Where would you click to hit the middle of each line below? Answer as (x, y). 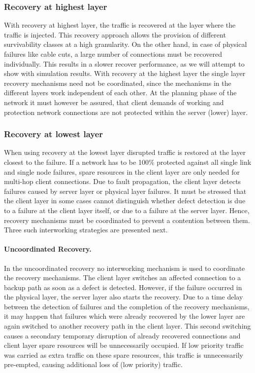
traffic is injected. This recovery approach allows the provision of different (115, 34)
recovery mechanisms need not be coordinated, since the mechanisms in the (118, 83)
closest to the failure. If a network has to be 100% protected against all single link (128, 162)
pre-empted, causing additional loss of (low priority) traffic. (93, 364)
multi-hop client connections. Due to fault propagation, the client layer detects (123, 181)
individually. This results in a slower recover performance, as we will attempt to (124, 63)
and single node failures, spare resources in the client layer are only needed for (122, 171)
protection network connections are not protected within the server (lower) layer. (126, 112)
